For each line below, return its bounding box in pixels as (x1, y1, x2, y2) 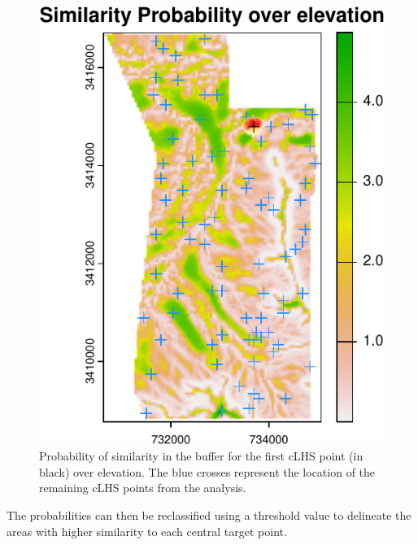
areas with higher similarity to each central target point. (7, 522, 287, 539)
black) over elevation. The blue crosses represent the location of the (39, 463, 376, 480)
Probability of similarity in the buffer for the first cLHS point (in (39, 447, 364, 464)
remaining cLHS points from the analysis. (39, 479, 246, 496)
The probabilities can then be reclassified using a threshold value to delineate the (7, 506, 411, 523)
